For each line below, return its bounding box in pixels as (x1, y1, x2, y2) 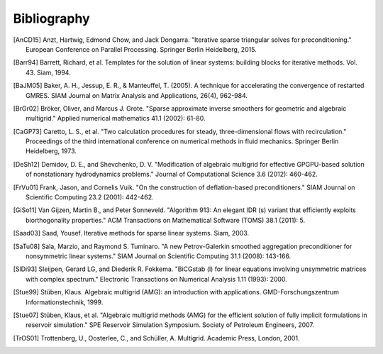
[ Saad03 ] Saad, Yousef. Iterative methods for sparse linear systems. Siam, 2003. (13, 229, 250, 238)
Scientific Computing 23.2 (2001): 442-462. (26, 193, 154, 201)
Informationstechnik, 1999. (26, 298, 104, 306)
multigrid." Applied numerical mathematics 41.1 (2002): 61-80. (26, 114, 206, 123)
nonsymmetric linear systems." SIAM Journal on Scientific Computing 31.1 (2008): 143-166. (26, 252, 292, 260)
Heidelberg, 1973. (26, 147, 77, 155)
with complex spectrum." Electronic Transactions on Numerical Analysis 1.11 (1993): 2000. (26, 275, 287, 283)
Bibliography (13, 11, 90, 26)
